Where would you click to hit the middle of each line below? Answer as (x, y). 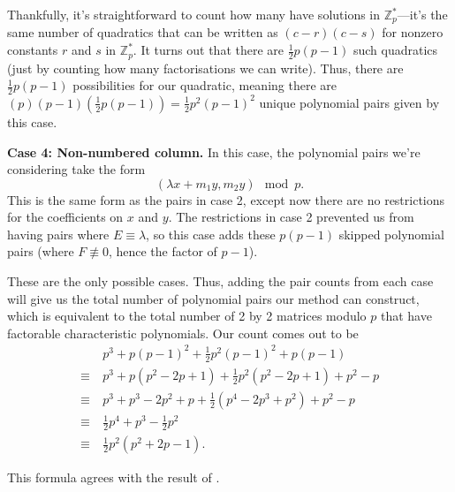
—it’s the (422, 14)
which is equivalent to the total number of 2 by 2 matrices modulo (187, 316)
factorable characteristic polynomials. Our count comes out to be (183, 333)
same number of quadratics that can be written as (143, 32)
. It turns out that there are (209, 50)
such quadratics (395, 50)
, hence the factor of (163, 251)
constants (33, 50)
